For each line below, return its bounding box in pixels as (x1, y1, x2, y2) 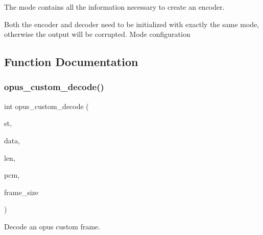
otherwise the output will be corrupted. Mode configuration (4, 29, 190, 39)
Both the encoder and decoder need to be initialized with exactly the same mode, (4, 18, 259, 29)
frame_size (4, 186, 38, 197)
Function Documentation (4, 54, 138, 70)
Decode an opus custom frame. (4, 221, 101, 231)
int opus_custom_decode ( (4, 100, 89, 111)
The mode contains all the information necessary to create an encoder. (4, 2, 225, 12)
